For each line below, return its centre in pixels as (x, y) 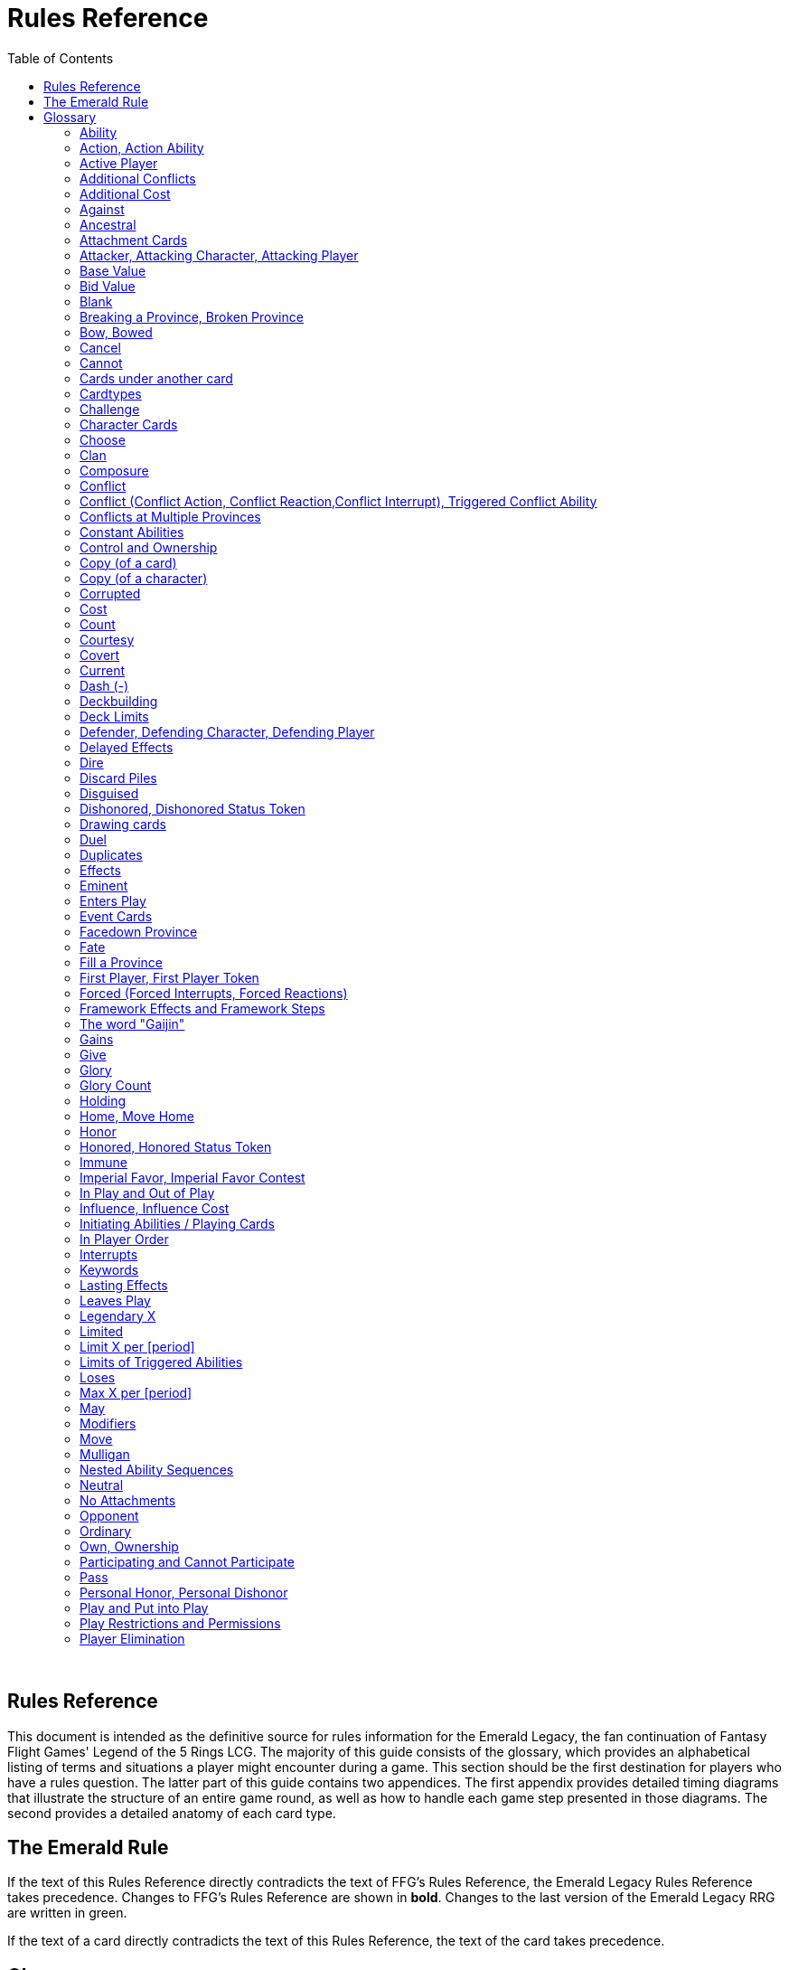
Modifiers (108, 1423)
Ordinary (106, 1531)
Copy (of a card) (128, 562)
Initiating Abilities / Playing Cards (177, 1223)
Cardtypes (111, 393)
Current (103, 670)
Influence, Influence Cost (155, 1208)
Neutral (102, 1485)
